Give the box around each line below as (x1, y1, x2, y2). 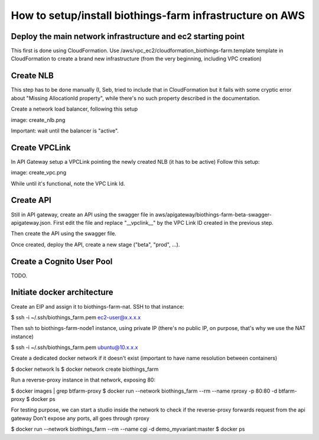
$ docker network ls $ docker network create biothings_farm (11, 365, 159, 373)
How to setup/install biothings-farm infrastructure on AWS (11, 9, 305, 22)
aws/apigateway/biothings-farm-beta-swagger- (155, 211, 272, 218)
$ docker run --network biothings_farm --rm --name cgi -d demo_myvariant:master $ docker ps (11, 426, 245, 433)
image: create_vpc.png (11, 169, 67, 176)
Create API (11, 195, 51, 205)
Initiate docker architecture (11, 287, 113, 297)
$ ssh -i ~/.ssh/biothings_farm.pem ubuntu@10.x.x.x (11, 344, 138, 351)
